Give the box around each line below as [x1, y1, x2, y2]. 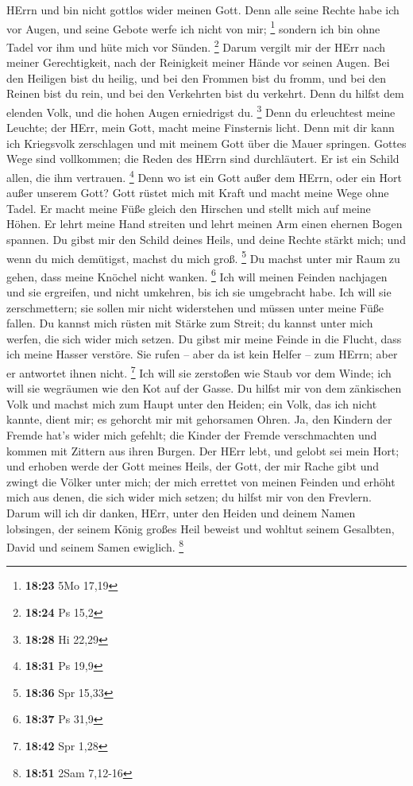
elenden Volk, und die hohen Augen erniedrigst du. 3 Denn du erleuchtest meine [6, 101, 396, 120]
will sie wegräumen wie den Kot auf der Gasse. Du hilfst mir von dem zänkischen [6, 380, 402, 397]
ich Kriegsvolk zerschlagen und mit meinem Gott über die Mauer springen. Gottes [6, 134, 407, 151]
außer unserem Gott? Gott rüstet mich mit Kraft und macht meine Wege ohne [6, 184, 389, 201]
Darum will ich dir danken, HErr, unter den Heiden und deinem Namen [6, 505, 356, 521]
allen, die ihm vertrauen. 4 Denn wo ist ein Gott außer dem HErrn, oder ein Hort [6, 166, 402, 185]
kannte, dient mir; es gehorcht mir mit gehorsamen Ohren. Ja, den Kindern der [6, 411, 392, 428]
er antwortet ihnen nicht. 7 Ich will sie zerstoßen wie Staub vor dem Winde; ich [6, 362, 392, 381]
